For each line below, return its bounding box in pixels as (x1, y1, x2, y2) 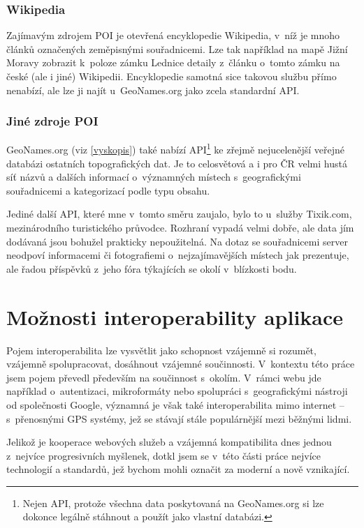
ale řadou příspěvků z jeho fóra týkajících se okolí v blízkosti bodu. (6, 261, 297, 276)
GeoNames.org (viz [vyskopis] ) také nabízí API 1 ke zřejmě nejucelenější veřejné (6, 140, 345, 157)
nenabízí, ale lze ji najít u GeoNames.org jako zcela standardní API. (6, 82, 300, 97)
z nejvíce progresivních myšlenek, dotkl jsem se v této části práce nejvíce (6, 448, 321, 462)
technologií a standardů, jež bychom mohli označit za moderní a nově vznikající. (6, 462, 350, 476)
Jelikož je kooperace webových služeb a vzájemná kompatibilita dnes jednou (6, 435, 332, 449)
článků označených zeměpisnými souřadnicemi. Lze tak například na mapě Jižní (6, 41, 348, 56)
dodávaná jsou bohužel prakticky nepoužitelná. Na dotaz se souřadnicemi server (6, 234, 348, 248)
